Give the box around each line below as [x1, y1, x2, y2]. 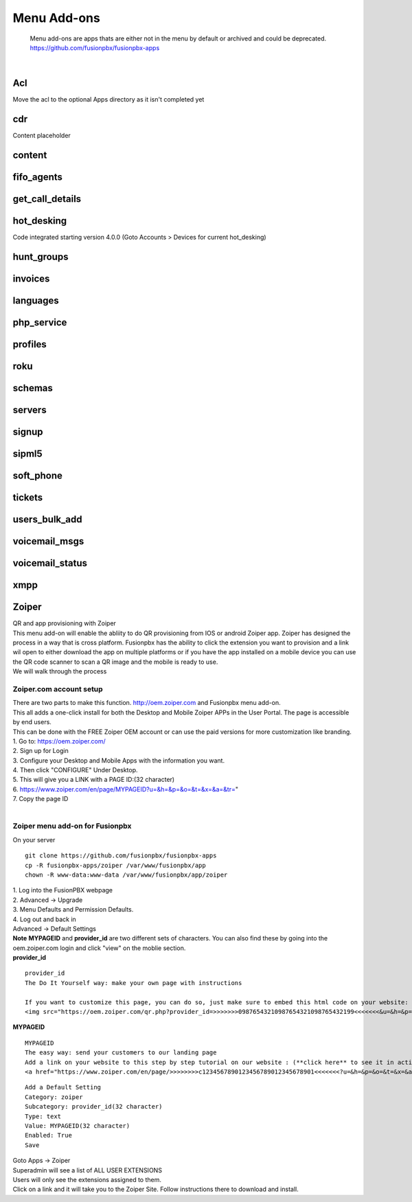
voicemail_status [12, 557, 88, 569]
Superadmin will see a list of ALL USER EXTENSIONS [12, 1166, 163, 1174]
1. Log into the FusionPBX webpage [12, 886, 113, 894]
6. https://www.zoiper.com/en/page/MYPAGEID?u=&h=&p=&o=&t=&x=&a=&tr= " [12, 785, 238, 793]
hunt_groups [12, 251, 69, 262]
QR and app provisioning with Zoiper [12, 619, 117, 627]
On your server [12, 835, 56, 844]
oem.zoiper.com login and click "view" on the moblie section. [12, 944, 186, 952]
